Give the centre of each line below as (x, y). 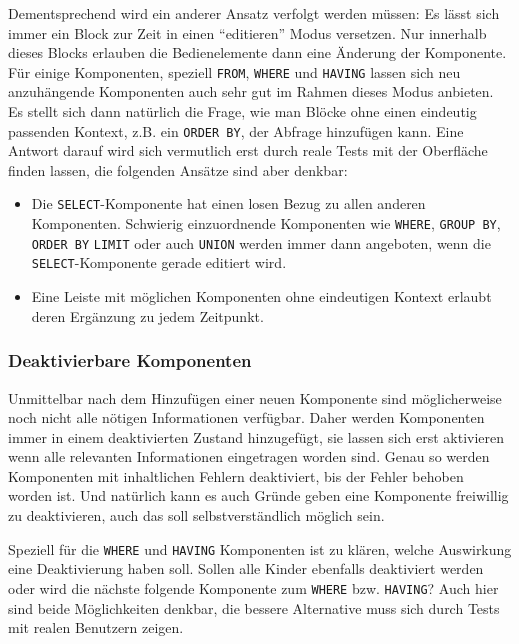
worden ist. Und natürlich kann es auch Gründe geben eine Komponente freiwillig (258, 495)
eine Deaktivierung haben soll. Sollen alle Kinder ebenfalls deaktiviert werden (246, 568)
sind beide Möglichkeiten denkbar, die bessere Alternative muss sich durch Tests (254, 607)
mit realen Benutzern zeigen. (96, 627)
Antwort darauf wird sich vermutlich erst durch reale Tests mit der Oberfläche (248, 150)
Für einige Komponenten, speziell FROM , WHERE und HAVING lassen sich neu (234, 71)
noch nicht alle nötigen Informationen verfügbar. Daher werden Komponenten (246, 417)
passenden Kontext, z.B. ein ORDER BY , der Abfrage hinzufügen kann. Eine (236, 130)
